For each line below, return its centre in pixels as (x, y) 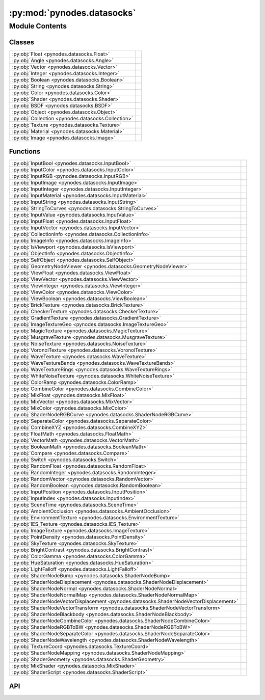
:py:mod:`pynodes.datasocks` (72, 13)
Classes (22, 42)
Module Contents (38, 26)
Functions (25, 151)
